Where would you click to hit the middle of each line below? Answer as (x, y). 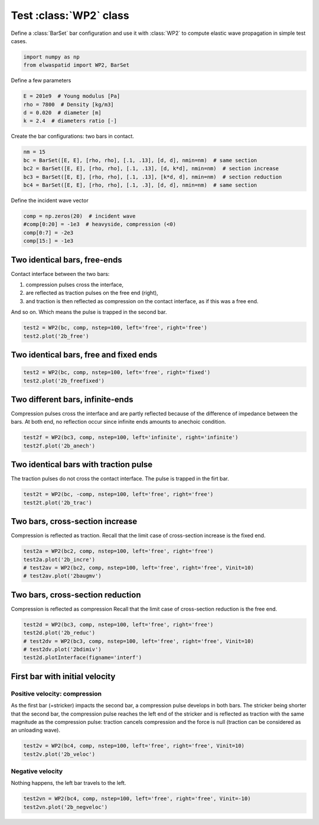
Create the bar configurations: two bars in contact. (72, 137)
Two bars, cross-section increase (74, 522)
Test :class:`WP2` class (70, 15)
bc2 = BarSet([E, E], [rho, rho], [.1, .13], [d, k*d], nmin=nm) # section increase (151, 169)
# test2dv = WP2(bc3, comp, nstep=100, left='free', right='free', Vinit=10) (139, 641)
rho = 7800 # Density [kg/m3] (69, 104)
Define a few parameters (41, 80)
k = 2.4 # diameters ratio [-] (70, 121)
